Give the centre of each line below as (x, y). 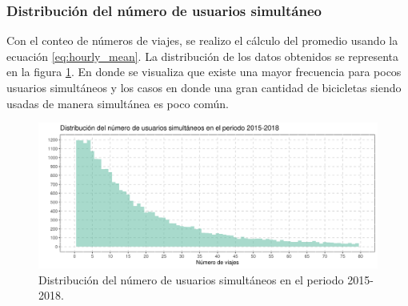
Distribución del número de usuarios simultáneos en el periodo (191, 279)
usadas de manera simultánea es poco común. (118, 103)
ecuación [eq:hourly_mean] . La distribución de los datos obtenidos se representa (203, 56)
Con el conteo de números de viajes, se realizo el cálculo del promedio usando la (202, 40)
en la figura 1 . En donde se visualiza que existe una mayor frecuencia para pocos (204, 72)
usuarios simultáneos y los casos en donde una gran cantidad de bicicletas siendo (204, 87)
